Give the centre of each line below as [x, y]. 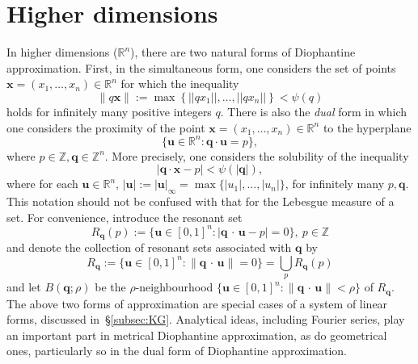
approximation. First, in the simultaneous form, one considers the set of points [201, 67]
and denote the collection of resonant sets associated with [149, 247]
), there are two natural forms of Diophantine [243, 52]
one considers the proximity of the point [106, 127]
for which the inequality [180, 84]
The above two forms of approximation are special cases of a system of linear [197, 303]
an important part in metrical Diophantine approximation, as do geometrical [197, 335]
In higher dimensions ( [62, 52]
